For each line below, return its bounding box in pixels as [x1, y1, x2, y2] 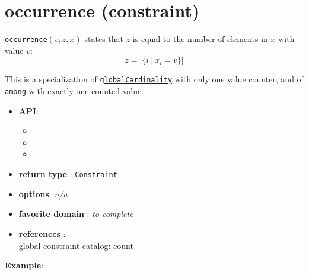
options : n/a [18, 187, 68, 200]
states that [84, 33, 123, 45]
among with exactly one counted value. [5, 85, 144, 97]
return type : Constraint [18, 168, 117, 180]
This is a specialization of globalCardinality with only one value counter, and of [5, 73, 304, 85]
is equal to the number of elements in [132, 33, 268, 45]
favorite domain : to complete [18, 207, 133, 220]
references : [18, 227, 66, 239]
